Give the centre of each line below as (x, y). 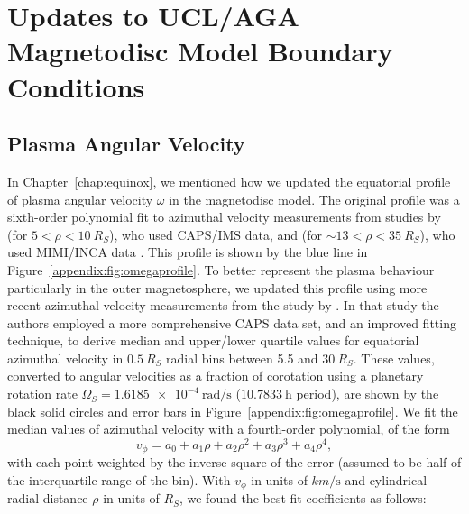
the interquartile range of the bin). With (119, 479)
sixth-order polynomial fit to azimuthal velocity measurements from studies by (224, 217)
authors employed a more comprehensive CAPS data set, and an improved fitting (232, 322)
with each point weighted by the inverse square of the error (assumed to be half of (234, 462)
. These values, (394, 358)
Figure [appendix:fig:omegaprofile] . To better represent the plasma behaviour (221, 269)
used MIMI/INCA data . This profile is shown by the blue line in (188, 252)
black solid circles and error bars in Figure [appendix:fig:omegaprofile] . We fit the (233, 411)
